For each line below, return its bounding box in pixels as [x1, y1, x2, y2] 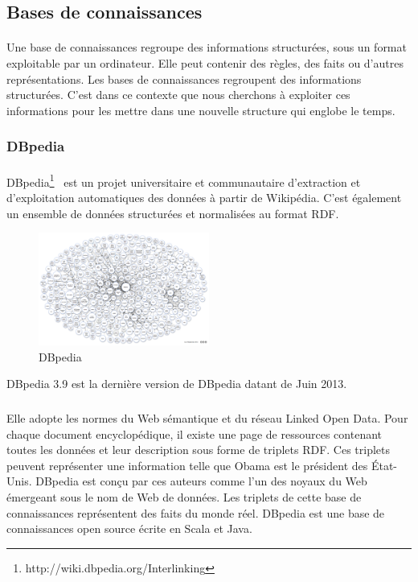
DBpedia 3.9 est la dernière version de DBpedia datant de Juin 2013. [6, 375, 347, 392]
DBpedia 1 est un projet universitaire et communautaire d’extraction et [6, 171, 361, 190]
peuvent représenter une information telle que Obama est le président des [6, 456, 368, 473]
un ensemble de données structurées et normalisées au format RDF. [6, 204, 339, 221]
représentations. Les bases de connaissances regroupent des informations [6, 70, 362, 87]
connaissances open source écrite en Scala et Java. [6, 520, 252, 537]
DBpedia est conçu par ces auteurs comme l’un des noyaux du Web [35, 473, 367, 489]
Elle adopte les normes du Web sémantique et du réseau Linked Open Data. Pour [6, 410, 408, 427]
